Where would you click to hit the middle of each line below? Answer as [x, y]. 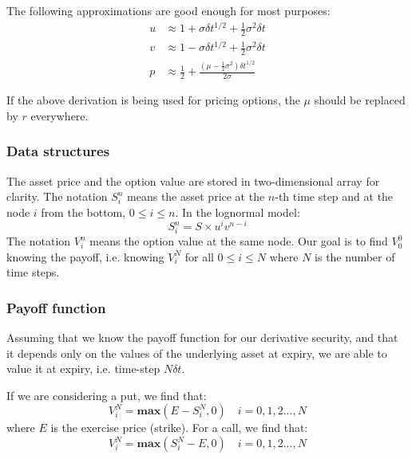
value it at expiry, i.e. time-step [83, 369]
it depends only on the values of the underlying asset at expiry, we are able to [197, 353]
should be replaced [360, 100]
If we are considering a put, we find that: [107, 395]
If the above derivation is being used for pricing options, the [153, 100]
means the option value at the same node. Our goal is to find [239, 241]
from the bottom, [83, 212]
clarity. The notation [57, 196]
